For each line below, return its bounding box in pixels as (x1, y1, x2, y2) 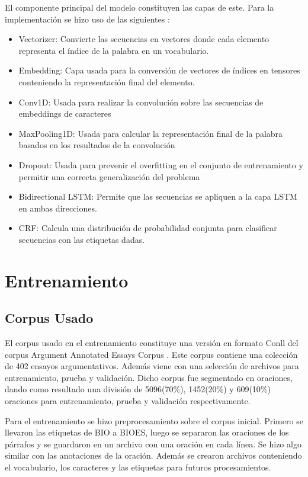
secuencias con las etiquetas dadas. (18, 233, 145, 245)
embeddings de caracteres (18, 107, 111, 120)
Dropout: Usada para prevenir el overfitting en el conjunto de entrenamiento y (18, 158, 303, 171)
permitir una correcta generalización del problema (18, 170, 200, 183)
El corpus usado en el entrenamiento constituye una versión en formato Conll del (5, 337, 299, 349)
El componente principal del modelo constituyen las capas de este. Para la (5, 1, 274, 13)
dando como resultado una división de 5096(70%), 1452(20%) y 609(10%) (5, 383, 271, 395)
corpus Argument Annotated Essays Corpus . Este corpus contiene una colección (5, 348, 298, 360)
